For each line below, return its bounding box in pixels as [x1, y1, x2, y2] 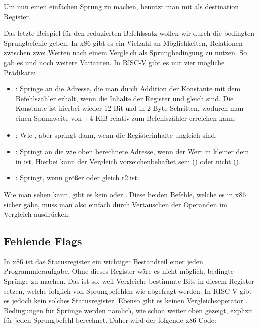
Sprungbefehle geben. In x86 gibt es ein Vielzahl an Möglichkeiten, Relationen [4, 37, 243, 48]
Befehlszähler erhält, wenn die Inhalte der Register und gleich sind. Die [15, 93, 234, 103]
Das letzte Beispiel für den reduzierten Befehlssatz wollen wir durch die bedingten [4, 28, 254, 38]
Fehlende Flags [4, 233, 82, 248]
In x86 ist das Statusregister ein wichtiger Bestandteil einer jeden [4, 256, 203, 266]
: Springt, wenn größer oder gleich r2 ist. [15, 172, 139, 183]
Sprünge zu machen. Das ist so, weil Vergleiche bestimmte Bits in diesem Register [4, 276, 254, 286]
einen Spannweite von [15, 112, 82, 123]
